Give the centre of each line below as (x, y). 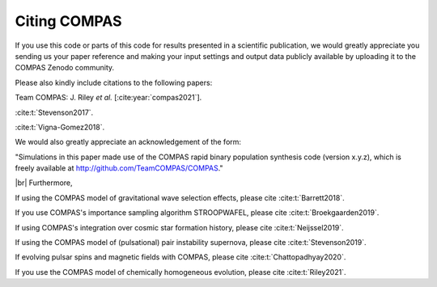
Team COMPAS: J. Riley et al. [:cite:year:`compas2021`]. (108, 98)
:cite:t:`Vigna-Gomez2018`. (60, 127)
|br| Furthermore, (44, 183)
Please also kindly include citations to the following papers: (114, 82)
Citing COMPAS (68, 21)
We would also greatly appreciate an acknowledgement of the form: (128, 142)
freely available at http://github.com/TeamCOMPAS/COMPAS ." (119, 168)
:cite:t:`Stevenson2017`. (54, 112)
